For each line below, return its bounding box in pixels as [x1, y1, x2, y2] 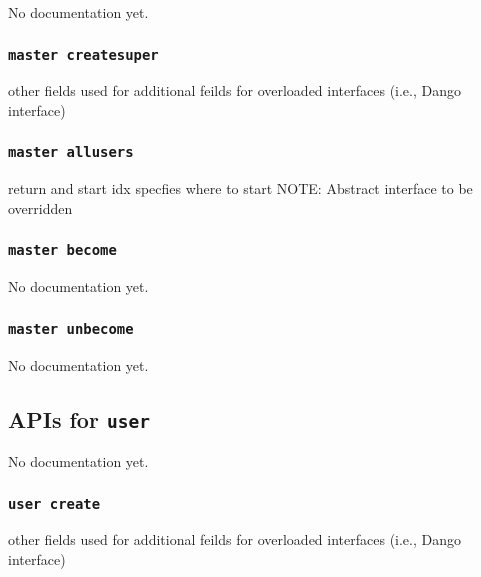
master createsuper [8, 46, 159, 63]
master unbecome [8, 320, 134, 337]
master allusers [8, 144, 134, 161]
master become [8, 242, 117, 259]
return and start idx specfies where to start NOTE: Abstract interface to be [8, 178, 473, 199]
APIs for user [8, 403, 150, 434]
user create [8, 495, 101, 512]
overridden [8, 197, 73, 218]
